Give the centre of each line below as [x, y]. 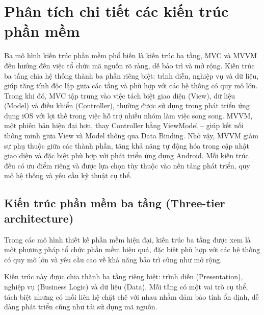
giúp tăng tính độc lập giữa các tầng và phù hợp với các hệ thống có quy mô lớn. [131, 86]
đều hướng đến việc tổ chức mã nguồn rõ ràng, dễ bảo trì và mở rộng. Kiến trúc [129, 65]
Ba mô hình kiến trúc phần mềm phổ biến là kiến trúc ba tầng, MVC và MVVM [131, 55]
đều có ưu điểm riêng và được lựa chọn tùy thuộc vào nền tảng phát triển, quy [127, 165]
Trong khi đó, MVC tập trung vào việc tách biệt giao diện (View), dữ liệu [120, 95]
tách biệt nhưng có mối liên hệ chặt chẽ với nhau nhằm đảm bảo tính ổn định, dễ [131, 296]
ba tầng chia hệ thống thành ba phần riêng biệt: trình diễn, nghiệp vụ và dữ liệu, [131, 75]
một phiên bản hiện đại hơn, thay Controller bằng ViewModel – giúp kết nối [124, 125]
